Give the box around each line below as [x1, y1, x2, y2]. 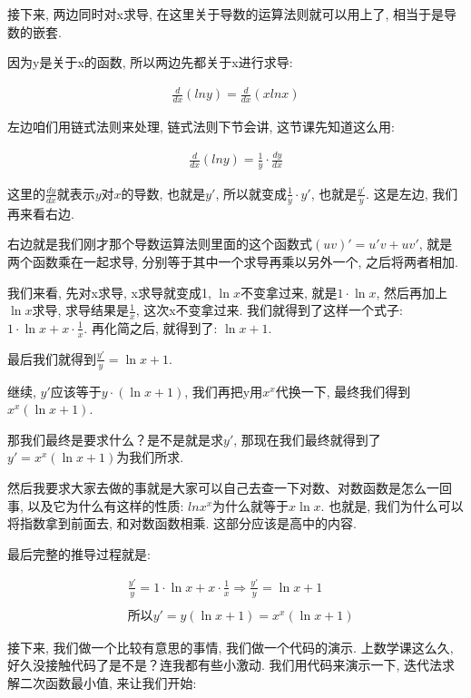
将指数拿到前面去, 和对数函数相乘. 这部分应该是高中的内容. [7, 514, 357, 533]
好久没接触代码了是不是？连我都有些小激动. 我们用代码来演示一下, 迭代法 [7, 655, 443, 674]
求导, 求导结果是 [32, 300, 130, 320]
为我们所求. [116, 447, 184, 467]
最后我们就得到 [7, 349, 96, 368]
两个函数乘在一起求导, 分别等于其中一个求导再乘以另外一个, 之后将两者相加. [7, 251, 458, 270]
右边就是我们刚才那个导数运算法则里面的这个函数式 [7, 234, 312, 253]
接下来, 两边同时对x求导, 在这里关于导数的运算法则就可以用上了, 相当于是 [7, 5, 445, 23]
